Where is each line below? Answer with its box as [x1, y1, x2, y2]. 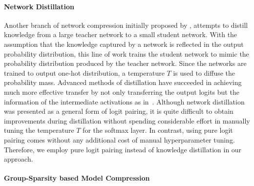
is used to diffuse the [173, 67, 235, 78]
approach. [4, 154, 33, 164]
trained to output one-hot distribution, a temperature [4, 67, 165, 78]
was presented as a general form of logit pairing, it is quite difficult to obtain [4, 106, 233, 116]
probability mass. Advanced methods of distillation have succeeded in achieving [4, 77, 242, 87]
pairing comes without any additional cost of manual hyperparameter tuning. [4, 134, 235, 145]
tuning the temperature [4, 125, 74, 135]
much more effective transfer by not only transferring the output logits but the [4, 86, 239, 97]
